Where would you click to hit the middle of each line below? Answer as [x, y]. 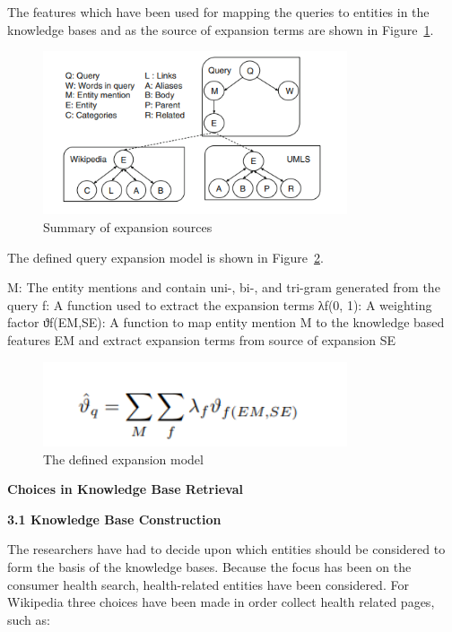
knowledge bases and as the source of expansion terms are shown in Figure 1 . [221, 29]
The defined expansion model [123, 459]
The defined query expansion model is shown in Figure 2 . [165, 257]
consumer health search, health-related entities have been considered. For [208, 584]
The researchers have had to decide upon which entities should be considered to [226, 549]
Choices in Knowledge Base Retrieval [125, 489]
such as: [29, 619]
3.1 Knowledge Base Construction [114, 519]
